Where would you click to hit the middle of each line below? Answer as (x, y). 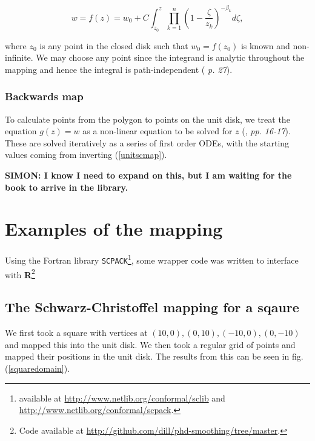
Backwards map (44, 96)
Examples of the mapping (114, 229)
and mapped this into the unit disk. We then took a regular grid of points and (150, 344)
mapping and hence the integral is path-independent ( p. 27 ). (119, 69)
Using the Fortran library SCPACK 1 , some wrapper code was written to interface (152, 259)
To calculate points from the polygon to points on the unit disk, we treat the (148, 119)
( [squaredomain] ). (38, 368)
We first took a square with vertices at (76, 333)
